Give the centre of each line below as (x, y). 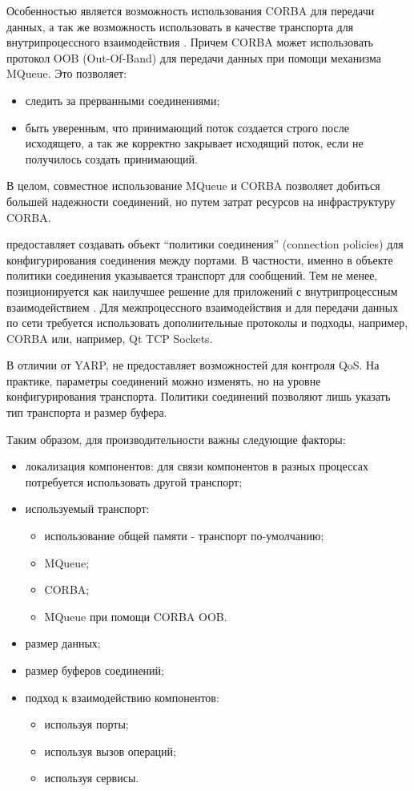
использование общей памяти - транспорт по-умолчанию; (184, 536)
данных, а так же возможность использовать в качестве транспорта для (180, 26)
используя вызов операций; (110, 751)
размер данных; (63, 643)
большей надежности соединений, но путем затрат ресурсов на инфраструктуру (201, 201)
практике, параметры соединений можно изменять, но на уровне (164, 380)
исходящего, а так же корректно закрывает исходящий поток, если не (194, 143)
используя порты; (86, 724)
